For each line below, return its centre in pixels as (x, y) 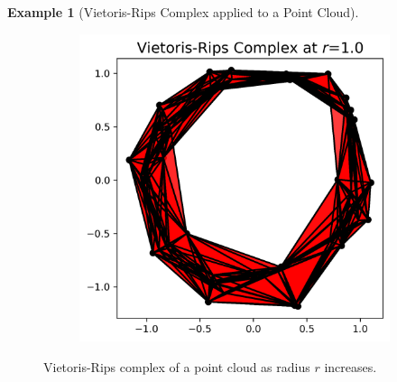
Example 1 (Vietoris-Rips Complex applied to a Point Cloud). (183, 12)
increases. (351, 366)
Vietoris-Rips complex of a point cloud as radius (177, 366)
